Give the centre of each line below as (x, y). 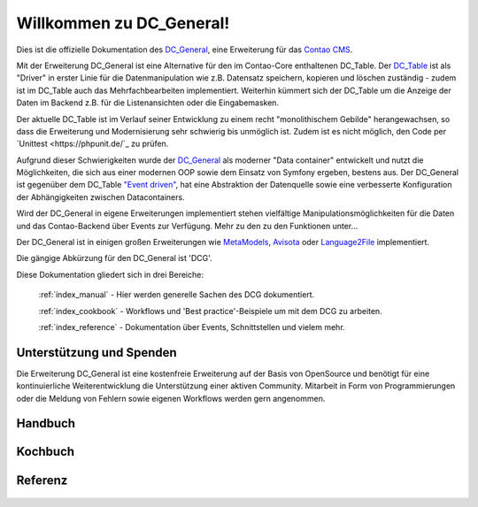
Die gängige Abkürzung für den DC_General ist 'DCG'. (114, 258)
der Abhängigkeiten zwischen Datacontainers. (100, 197)
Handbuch (46, 423)
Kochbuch (46, 452)
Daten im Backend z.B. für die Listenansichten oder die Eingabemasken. (147, 103)
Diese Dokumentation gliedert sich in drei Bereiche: (110, 274)
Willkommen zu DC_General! (123, 23)
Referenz (42, 480)
